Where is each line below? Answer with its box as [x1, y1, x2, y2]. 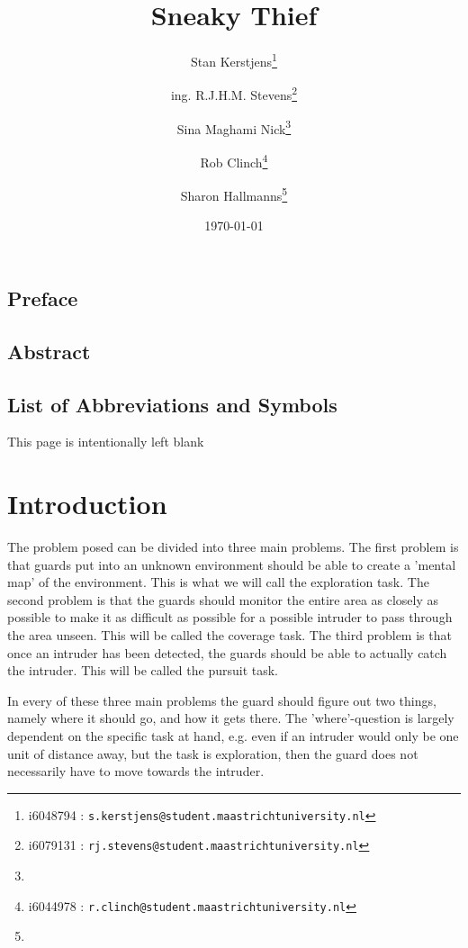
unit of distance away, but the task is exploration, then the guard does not [7, 744, 418, 763]
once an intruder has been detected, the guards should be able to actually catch [7, 643, 447, 662]
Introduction [7, 485, 167, 522]
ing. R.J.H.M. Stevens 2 [170, 83, 298, 104]
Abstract [7, 337, 91, 365]
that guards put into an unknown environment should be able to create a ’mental [7, 555, 456, 573]
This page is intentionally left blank [7, 432, 204, 451]
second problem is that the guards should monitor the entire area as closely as [7, 590, 439, 609]
